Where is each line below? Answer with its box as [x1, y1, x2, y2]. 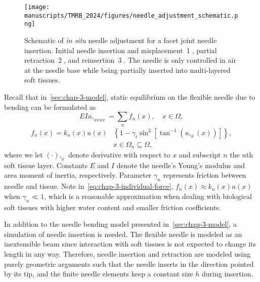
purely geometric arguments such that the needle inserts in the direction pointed [4, 258, 254, 269]
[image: [24, 4, 50, 11]
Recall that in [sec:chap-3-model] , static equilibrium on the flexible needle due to [4, 91, 255, 102]
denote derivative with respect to [68, 149, 170, 160]
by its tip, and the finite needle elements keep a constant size [4, 268, 193, 279]
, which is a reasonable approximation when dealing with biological [44, 190, 252, 201]
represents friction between [163, 170, 246, 180]
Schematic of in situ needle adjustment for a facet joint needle [24, 34, 217, 45]
